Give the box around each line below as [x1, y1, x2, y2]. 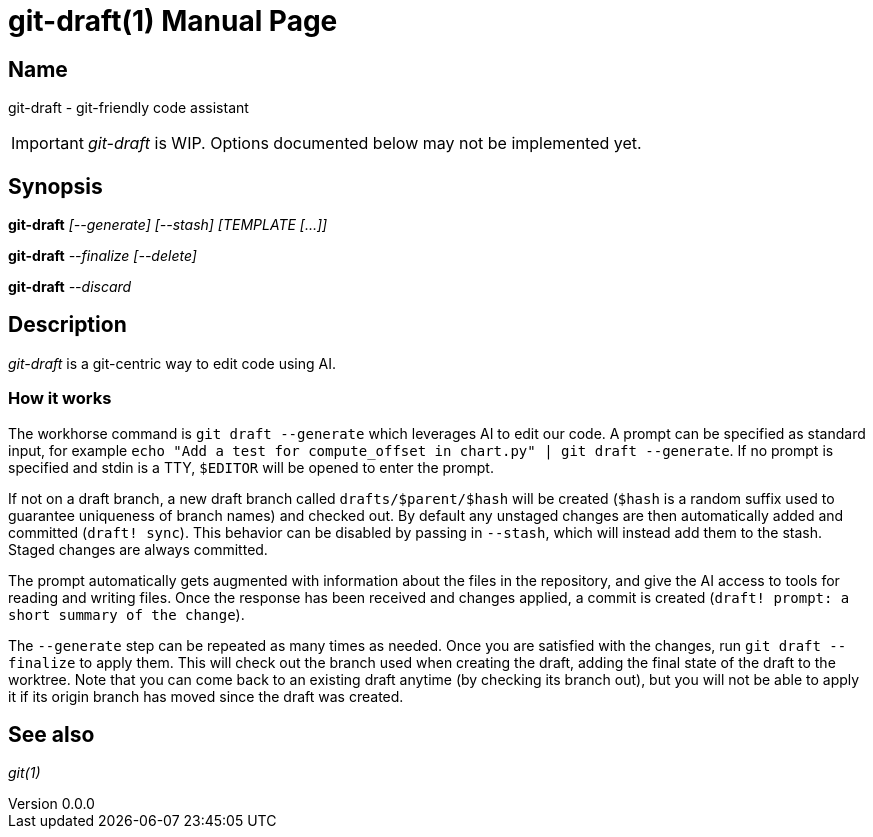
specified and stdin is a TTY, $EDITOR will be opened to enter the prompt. [8, 458, 494, 476]
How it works [8, 388, 112, 409]
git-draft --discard [8, 278, 132, 296]
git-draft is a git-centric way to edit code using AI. [8, 354, 336, 372]
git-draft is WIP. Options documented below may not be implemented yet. [87, 133, 642, 154]
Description [8, 312, 127, 338]
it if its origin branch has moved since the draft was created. [8, 687, 404, 705]
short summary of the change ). [8, 605, 245, 623]
